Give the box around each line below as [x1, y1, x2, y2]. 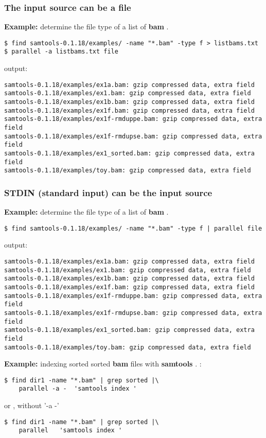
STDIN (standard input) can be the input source [4, 186, 212, 199]
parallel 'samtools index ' [19, 427, 122, 434]
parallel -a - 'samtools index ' [19, 385, 137, 393]
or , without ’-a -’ [4, 400, 59, 411]
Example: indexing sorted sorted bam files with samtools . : [4, 358, 202, 369]
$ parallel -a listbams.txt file [4, 48, 118, 56]
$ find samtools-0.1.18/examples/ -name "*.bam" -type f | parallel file [4, 224, 262, 232]
